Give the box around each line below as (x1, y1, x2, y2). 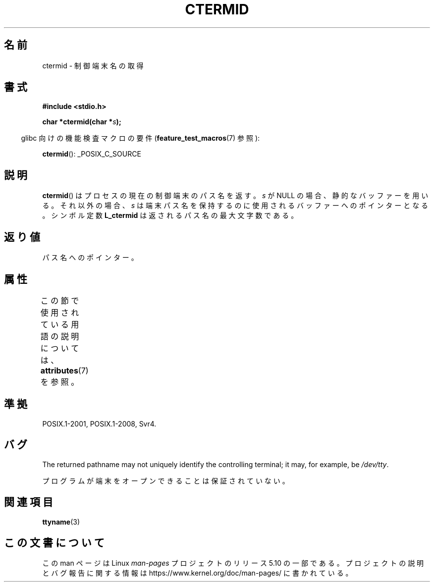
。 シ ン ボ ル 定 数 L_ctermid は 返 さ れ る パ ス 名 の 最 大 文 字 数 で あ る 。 (42, 211, 298, 220)
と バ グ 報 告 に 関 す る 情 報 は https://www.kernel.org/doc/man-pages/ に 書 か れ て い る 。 (42, 569, 353, 578)
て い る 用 (40, 319, 79, 329)
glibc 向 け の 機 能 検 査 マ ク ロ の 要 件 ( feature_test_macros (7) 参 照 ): (21, 134, 260, 143)
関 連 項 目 (4, 496, 53, 509)
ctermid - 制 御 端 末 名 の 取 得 (42, 61, 144, 70)
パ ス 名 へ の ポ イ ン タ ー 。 (42, 253, 138, 262)
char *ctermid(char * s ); (42, 117, 121, 126)
